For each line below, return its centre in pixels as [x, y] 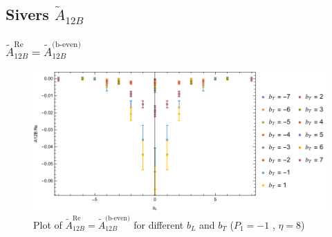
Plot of [48, 224]
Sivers [27, 14]
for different [159, 224]
